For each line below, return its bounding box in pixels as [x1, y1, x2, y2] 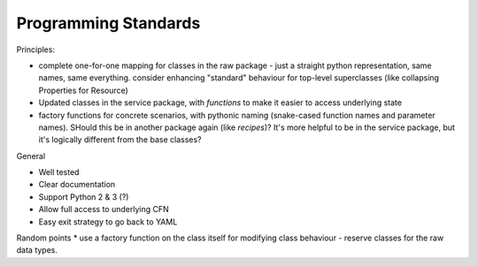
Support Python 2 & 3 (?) [38, 191, 129, 202]
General [16, 150, 46, 161]
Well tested [38, 167, 80, 178]
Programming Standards [16, 13, 201, 33]
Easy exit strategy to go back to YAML [38, 217, 178, 227]
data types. [16, 245, 58, 255]
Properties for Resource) [38, 85, 128, 95]
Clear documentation [38, 179, 116, 190]
